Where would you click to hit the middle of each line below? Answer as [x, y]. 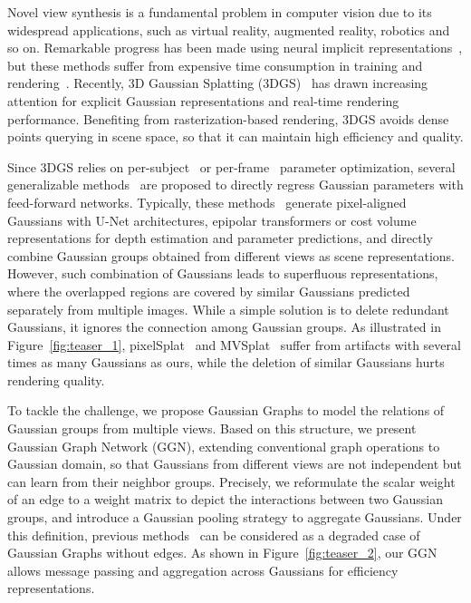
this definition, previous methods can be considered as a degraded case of [214, 535]
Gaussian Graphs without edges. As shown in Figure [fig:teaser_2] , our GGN [222, 553]
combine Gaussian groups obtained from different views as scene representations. [231, 255]
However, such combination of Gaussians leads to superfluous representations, [223, 273]
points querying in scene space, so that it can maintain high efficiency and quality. [235, 136]
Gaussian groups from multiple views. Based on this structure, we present [212, 428]
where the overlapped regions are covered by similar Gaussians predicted [209, 291]
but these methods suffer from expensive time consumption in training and [215, 65]
